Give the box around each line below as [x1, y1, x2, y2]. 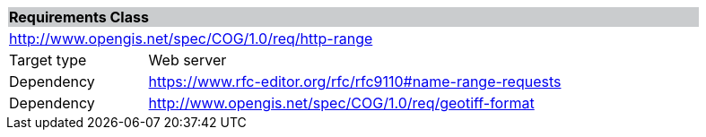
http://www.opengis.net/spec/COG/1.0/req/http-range [9, 30, 373, 47]
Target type [9, 51, 87, 69]
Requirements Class [9, 8, 149, 26]
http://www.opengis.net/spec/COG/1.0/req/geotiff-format [148, 94, 535, 112]
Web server [148, 51, 227, 69]
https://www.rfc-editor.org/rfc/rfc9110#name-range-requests [148, 73, 562, 90]
